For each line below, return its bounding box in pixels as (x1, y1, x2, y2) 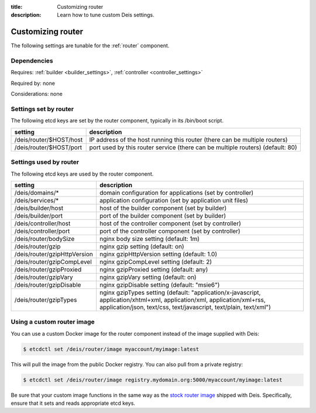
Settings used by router (11, 158, 79, 166)
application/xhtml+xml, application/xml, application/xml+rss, (99, 295, 266, 304)
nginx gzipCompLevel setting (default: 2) (99, 257, 212, 266)
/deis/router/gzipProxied (14, 265, 82, 273)
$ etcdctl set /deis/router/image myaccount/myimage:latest (23, 346, 200, 352)
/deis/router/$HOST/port (14, 143, 82, 152)
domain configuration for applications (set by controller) (99, 188, 254, 197)
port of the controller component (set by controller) (99, 227, 241, 235)
